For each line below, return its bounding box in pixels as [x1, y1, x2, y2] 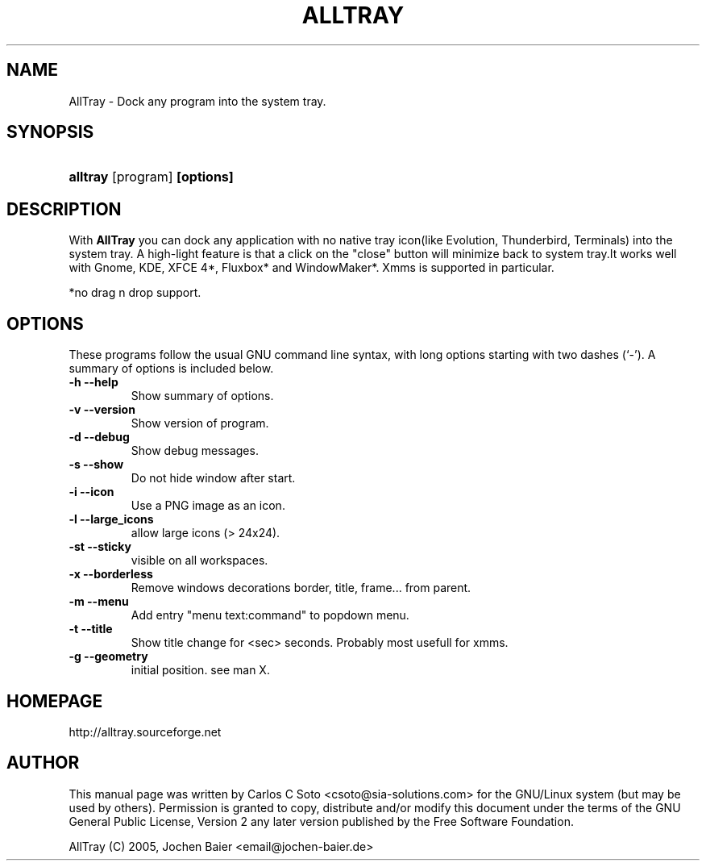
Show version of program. [131, 416, 269, 431]
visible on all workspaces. [131, 553, 268, 568]
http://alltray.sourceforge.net [69, 724, 222, 739]
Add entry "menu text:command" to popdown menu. [131, 608, 409, 623]
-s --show [69, 457, 124, 472]
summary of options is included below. [69, 361, 274, 376]
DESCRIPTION [6, 198, 122, 219]
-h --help [69, 375, 118, 390]
